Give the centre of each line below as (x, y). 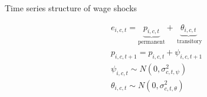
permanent (151, 42)
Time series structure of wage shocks (71, 8)
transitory (190, 41)
